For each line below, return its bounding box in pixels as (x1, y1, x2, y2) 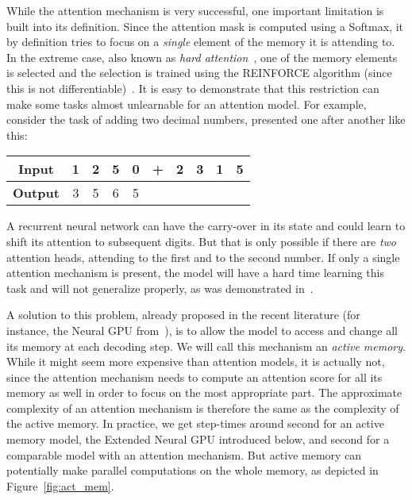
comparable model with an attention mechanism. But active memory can (6, 446, 362, 463)
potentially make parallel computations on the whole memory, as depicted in (6, 462, 379, 479)
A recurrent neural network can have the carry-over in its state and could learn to (6, 217, 406, 234)
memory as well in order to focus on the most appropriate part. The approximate (6, 384, 402, 401)
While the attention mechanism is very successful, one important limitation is (6, 2, 384, 18)
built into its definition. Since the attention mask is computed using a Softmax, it (6, 17, 404, 34)
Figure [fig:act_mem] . (6, 477, 114, 494)
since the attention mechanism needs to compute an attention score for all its (6, 368, 383, 385)
